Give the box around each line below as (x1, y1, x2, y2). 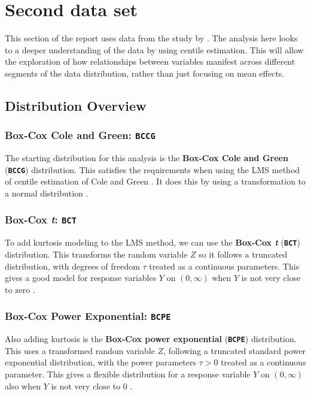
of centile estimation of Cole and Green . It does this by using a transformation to (5, 175, 306, 188)
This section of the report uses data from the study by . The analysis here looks (5, 32, 298, 44)
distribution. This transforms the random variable (5, 247, 188, 260)
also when (5, 379, 41, 392)
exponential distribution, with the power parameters (5, 356, 197, 368)
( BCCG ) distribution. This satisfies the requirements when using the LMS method (5, 163, 300, 176)
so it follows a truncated (199, 247, 288, 260)
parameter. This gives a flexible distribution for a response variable (5, 367, 251, 380)
